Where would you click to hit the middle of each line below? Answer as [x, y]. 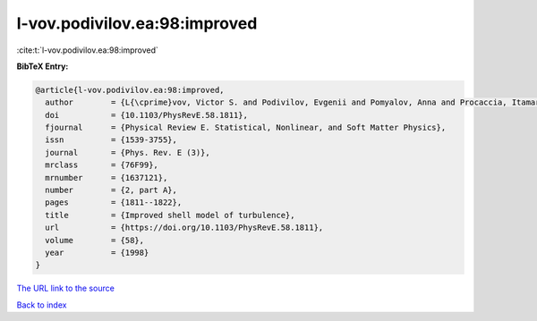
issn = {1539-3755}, [111, 140]
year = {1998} [97, 253]
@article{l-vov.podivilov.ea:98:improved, [130, 90]
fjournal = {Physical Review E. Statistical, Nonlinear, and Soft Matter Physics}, [246, 128]
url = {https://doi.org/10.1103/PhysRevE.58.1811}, [184, 228]
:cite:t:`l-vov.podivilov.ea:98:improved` [87, 50]
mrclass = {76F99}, [102, 165]
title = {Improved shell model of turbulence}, [170, 215]
